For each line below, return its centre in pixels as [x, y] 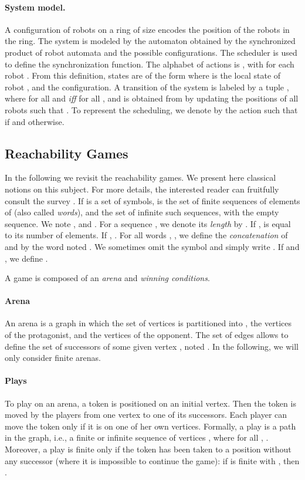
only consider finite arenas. [53, 358]
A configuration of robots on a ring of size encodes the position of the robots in [147, 29]
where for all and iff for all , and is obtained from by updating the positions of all [152, 98]
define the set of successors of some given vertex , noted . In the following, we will [152, 346]
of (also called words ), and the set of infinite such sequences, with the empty [142, 212]
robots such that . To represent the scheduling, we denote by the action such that [151, 109]
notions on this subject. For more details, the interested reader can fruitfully [142, 189]
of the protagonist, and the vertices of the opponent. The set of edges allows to [147, 335]
